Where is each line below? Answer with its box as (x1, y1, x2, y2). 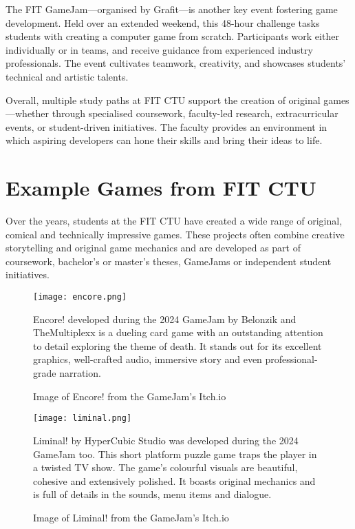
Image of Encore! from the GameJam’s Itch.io (33, 388, 226, 403)
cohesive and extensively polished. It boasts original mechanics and (33, 473, 316, 488)
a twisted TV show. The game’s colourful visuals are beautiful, (33, 460, 298, 475)
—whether (6, 106, 50, 121)
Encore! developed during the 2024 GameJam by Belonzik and (33, 311, 297, 326)
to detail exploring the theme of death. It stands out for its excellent (33, 338, 322, 353)
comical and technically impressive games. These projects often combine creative (6, 227, 345, 241)
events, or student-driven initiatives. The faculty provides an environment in (6, 119, 327, 134)
